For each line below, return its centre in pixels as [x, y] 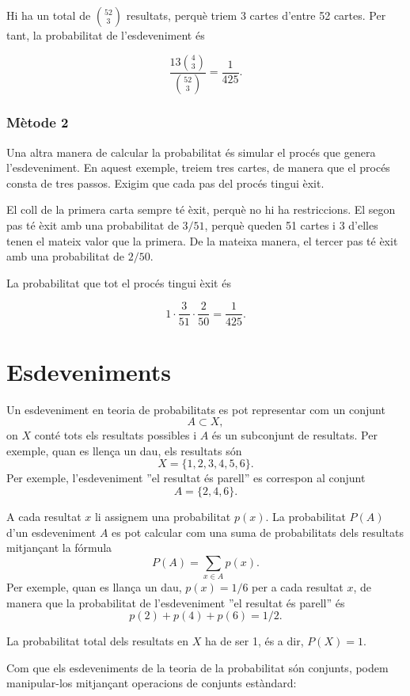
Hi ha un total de [49, 15]
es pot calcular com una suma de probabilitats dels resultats [258, 532]
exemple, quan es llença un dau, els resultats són [124, 450]
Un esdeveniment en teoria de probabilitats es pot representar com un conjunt [196, 409]
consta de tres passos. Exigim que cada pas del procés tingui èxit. [165, 183]
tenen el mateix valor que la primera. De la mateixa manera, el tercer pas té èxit [202, 240]
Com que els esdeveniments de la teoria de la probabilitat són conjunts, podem [197, 667]
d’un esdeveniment [51, 532]
